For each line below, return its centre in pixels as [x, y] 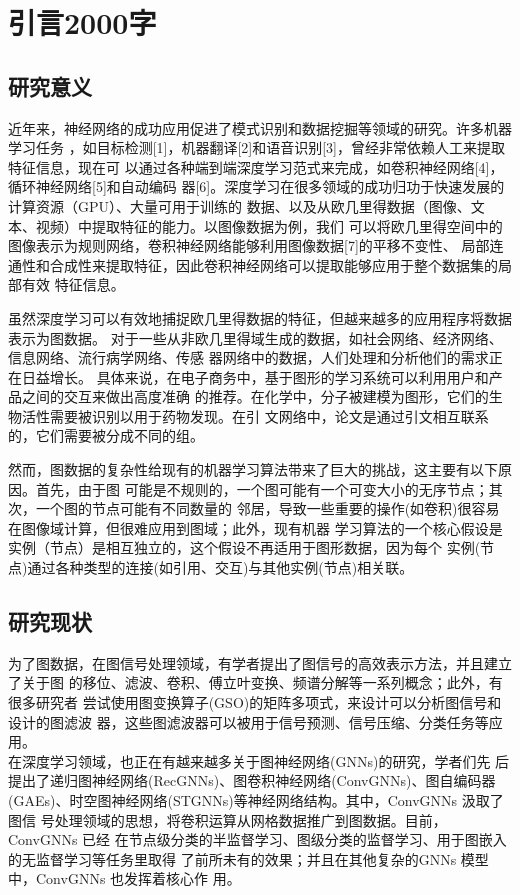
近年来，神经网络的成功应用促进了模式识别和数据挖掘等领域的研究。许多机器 [260, 127]
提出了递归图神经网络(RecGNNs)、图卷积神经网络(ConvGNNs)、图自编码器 [252, 780]
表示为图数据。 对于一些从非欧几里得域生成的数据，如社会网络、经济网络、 [255, 337]
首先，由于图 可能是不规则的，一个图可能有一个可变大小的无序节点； [262, 488]
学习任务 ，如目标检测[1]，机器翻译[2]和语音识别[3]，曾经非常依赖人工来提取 [257, 147]
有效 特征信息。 [73, 284]
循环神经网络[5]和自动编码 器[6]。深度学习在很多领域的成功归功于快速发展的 [256, 186]
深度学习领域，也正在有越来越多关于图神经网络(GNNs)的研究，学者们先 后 [265, 760]
